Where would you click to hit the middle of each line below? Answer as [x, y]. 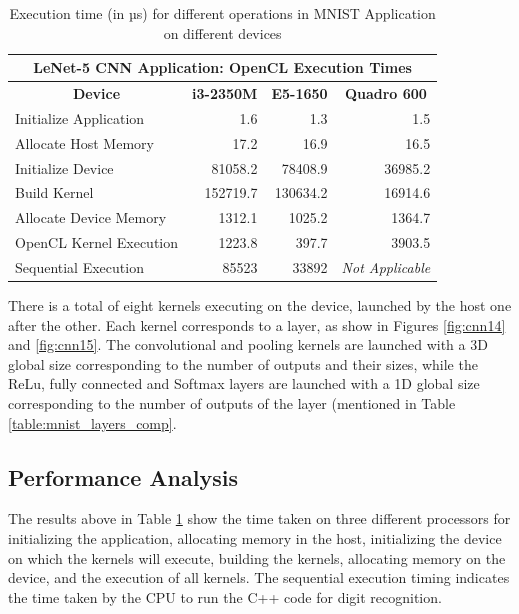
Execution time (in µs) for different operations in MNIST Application [222, 13]
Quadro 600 [385, 93]
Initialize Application [80, 117]
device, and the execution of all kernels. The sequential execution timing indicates [259, 577]
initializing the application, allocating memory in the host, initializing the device [255, 537]
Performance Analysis [123, 476]
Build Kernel [54, 192]
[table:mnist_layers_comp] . [92, 422]
